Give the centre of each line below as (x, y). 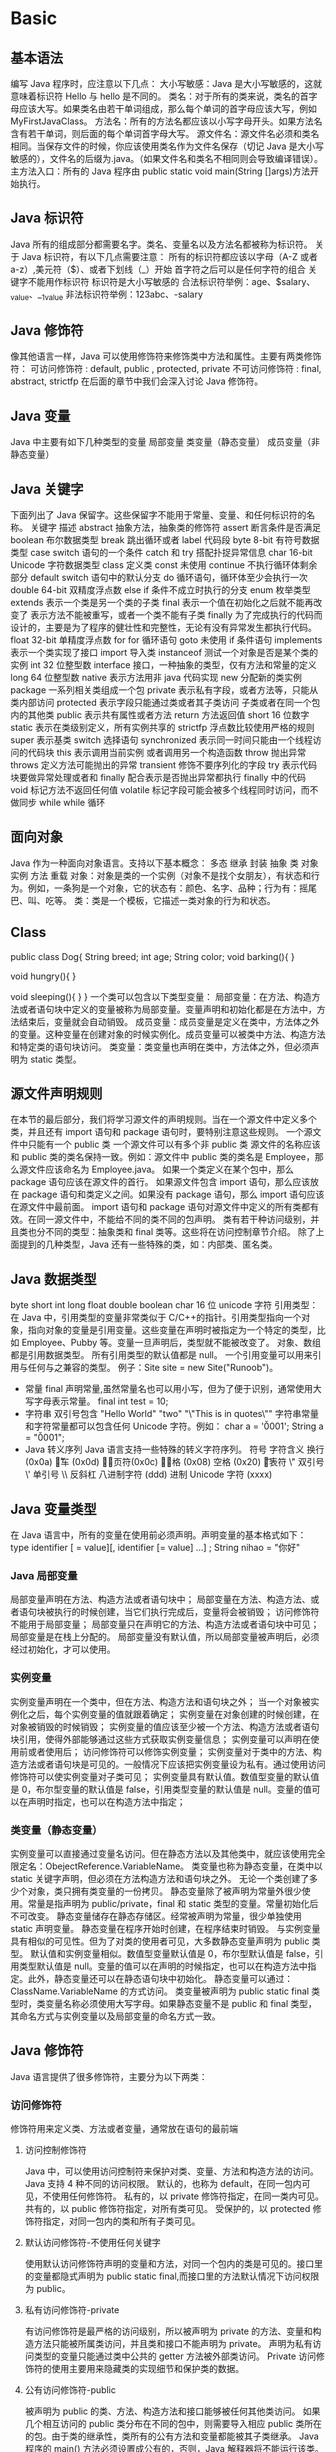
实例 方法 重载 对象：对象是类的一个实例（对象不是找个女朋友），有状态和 (161, 875)
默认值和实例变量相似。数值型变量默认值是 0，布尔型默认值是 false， (172, 1953)
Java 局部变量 (44, 1576)
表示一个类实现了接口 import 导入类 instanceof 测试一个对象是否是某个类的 (164, 653)
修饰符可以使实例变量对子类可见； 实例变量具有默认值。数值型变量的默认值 (165, 1776)
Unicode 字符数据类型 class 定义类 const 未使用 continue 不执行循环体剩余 (164, 565)
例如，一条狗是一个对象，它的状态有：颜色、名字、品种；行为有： (163, 888)
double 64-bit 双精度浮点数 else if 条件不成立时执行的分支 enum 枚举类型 (161, 590)
